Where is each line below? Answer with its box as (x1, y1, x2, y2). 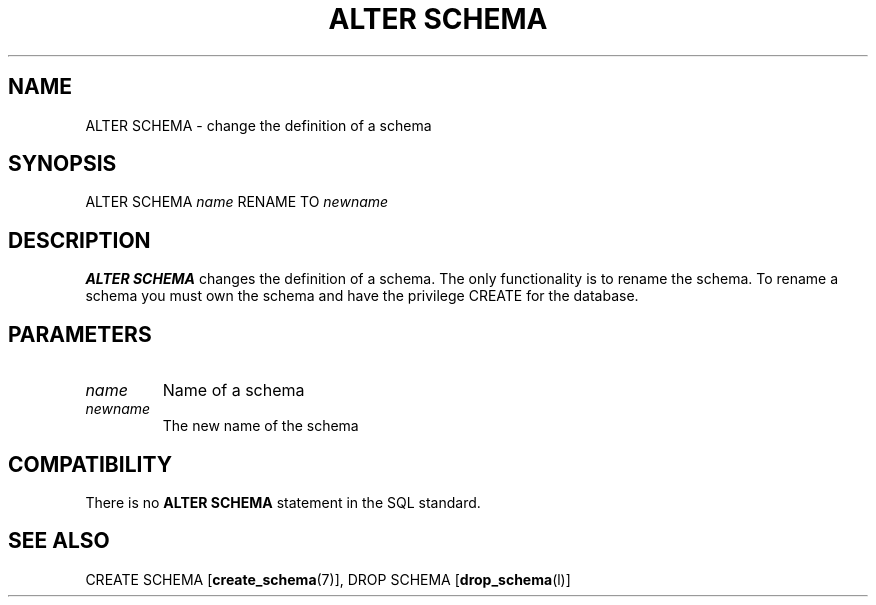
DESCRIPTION (8, 227, 151, 253)
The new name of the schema (162, 417, 359, 435)
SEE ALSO (8, 528, 110, 554)
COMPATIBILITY (8, 451, 172, 477)
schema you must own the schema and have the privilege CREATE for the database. (85, 287, 639, 305)
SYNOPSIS (8, 151, 117, 177)
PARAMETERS (8, 321, 152, 347)
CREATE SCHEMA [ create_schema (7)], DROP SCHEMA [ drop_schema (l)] (85, 570, 571, 588)
